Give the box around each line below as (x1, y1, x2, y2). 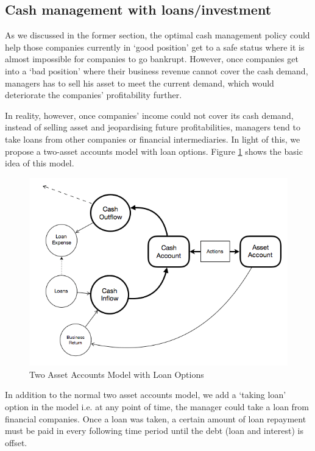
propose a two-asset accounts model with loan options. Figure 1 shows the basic (5, 144, 303, 157)
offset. (5, 436, 27, 449)
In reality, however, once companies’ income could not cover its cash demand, (5, 108, 294, 121)
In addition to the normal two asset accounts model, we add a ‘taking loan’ (5, 388, 286, 401)
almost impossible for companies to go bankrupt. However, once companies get (5, 52, 299, 65)
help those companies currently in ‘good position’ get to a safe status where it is (5, 40, 305, 53)
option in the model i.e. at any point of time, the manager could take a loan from (5, 400, 310, 413)
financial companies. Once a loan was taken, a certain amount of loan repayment (5, 412, 306, 425)
